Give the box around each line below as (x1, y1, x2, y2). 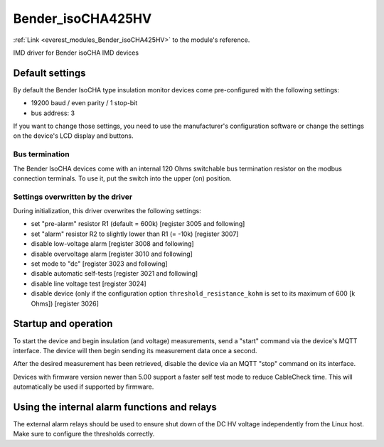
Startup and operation (13, 318, 113, 330)
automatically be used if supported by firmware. (13, 382, 154, 391)
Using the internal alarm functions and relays (13, 401, 217, 413)
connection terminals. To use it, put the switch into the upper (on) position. (13, 174, 232, 183)
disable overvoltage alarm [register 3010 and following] (31, 249, 193, 258)
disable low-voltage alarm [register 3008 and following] (31, 239, 195, 248)
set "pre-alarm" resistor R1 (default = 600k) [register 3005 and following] (31, 220, 245, 228)
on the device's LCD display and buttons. (13, 131, 134, 140)
